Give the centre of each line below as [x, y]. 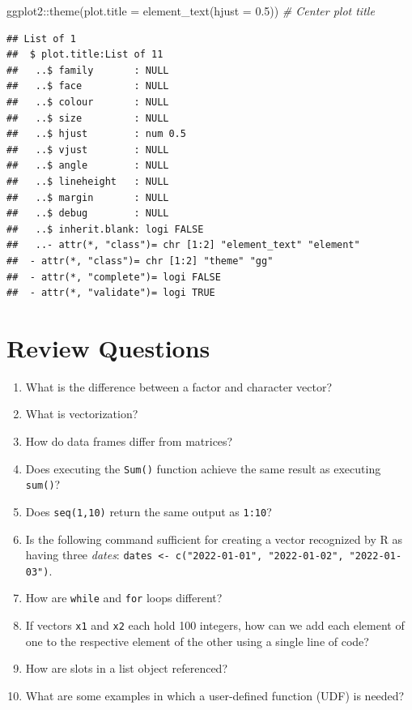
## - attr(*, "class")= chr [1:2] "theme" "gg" [140, 261]
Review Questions [108, 347]
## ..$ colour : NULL [88, 102]
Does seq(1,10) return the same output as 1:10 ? [149, 511]
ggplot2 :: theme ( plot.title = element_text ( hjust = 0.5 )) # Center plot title [191, 11]
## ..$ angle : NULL [88, 166]
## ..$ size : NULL [88, 118]
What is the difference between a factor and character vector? [179, 386]
